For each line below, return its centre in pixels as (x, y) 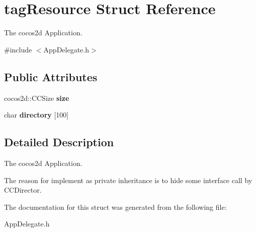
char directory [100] (36, 115)
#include (18, 49)
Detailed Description (59, 142)
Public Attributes (51, 76)
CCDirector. (23, 190)
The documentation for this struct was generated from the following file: (115, 207)
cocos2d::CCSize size (37, 98)
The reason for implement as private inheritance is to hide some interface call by (128, 180)
